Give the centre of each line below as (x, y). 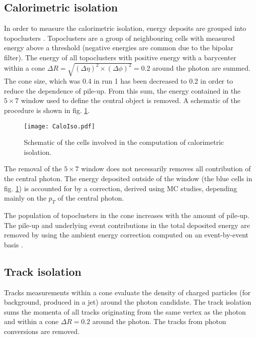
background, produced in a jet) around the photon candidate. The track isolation (128, 302)
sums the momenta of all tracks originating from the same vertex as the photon (125, 311)
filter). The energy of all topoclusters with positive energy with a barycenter (120, 57)
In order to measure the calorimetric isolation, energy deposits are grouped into (125, 28)
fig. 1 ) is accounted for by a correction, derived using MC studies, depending (121, 188)
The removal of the (33, 169)
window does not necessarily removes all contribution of (166, 169)
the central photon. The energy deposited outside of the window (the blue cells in (128, 178)
